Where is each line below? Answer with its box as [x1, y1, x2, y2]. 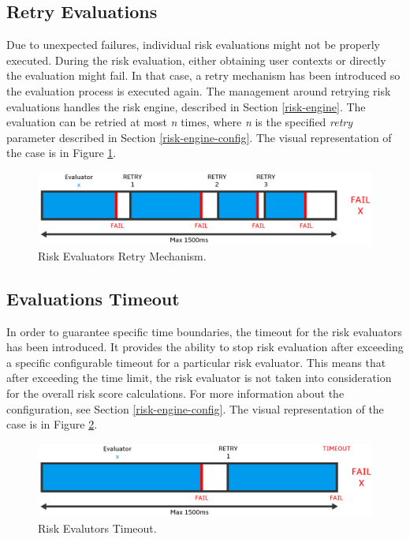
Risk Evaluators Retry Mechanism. [38, 247, 207, 264]
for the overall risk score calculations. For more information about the [6, 385, 345, 402]
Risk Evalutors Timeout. [38, 519, 157, 536]
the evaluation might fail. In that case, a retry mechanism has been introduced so [6, 67, 401, 84]
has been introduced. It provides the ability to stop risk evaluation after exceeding [6, 339, 404, 355]
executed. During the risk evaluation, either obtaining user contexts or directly [6, 51, 386, 68]
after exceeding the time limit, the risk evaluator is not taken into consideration [6, 369, 392, 386]
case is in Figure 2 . [6, 416, 98, 432]
